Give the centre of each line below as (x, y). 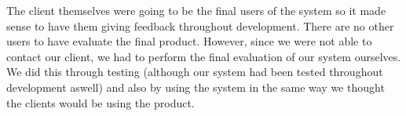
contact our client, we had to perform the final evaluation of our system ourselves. (204, 56)
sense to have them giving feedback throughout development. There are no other (200, 25)
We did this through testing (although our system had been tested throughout (195, 72)
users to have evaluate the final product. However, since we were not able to (189, 41)
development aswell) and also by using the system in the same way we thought (196, 87)
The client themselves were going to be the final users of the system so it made (196, 10)
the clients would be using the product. (101, 102)
